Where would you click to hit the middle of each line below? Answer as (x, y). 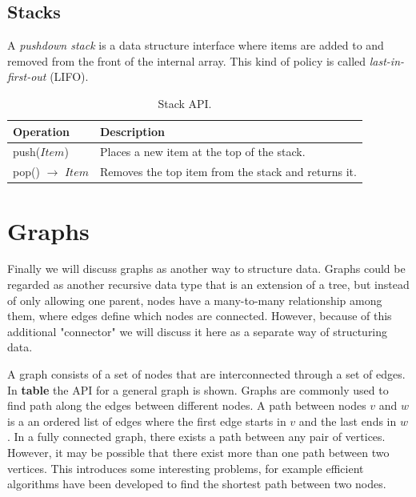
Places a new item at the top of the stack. (202, 152)
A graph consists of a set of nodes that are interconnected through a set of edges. (206, 374)
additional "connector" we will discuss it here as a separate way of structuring (198, 331)
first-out (27, 76)
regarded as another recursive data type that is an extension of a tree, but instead (208, 285)
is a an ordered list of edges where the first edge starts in (147, 421)
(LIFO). (69, 76)
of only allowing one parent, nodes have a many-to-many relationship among (195, 300)
